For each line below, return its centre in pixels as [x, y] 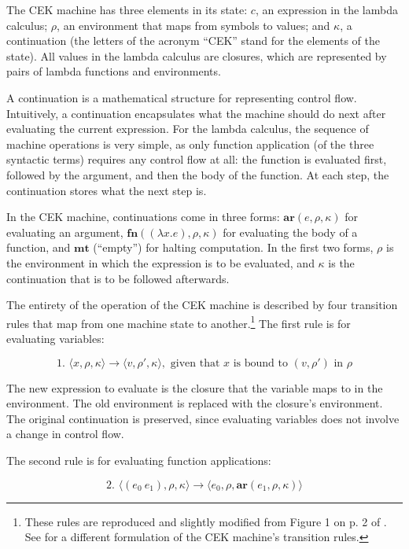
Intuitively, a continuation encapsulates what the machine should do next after [196, 113]
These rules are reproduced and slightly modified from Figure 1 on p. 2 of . [206, 521]
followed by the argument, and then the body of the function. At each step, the [198, 174]
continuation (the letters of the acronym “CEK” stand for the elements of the [193, 41]
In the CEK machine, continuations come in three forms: [143, 217]
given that [195, 363]
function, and [39, 247]
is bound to [260, 363]
